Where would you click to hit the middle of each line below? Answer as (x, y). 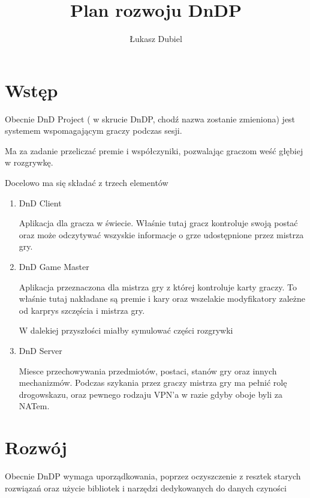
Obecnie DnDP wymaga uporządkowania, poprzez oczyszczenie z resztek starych (153, 476)
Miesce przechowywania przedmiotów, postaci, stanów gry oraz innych (148, 370)
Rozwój (36, 447)
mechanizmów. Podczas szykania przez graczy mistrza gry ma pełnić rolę (153, 382)
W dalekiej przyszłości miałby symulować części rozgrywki (126, 330)
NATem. (34, 406)
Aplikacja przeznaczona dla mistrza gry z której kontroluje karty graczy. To (158, 286)
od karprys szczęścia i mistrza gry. (82, 310)
